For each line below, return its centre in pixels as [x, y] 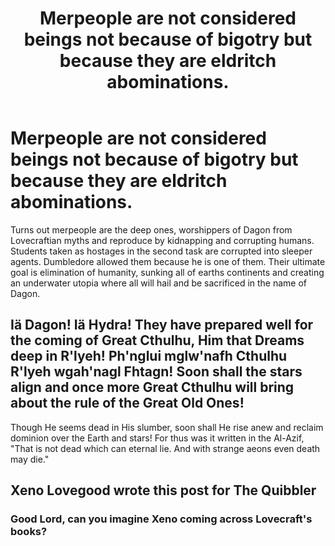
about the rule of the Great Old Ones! [127, 403]
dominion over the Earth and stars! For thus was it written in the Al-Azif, [157, 438]
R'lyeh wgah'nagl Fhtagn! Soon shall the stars [156, 372]
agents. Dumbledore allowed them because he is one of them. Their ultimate [168, 261]
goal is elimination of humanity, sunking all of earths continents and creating [167, 272]
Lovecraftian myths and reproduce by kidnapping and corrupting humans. [162, 240]
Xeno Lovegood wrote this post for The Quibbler [163, 490]
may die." [30, 459]
